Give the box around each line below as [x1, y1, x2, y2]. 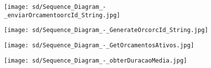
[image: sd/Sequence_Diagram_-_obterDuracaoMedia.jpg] [4, 57, 187, 64]
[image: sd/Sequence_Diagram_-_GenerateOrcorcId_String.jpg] [4, 27, 209, 34]
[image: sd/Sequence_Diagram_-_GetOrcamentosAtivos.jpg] [4, 41, 194, 49]
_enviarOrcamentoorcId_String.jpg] [4, 11, 121, 19]
